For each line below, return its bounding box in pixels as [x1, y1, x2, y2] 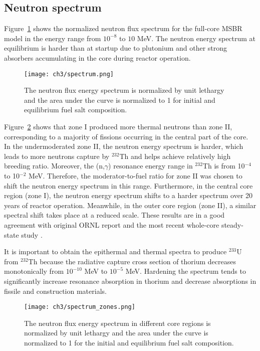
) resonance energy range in [108, 160, 193, 171]
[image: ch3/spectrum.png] [24, 70, 114, 78]
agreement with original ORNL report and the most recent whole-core [4, 219, 219, 230]
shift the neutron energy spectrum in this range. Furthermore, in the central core [4, 180, 253, 191]
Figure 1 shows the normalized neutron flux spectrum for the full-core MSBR [4, 23, 242, 34]
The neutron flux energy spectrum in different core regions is [24, 317, 211, 328]
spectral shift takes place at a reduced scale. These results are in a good [4, 210, 225, 220]
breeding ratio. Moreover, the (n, [4, 160, 105, 171]
